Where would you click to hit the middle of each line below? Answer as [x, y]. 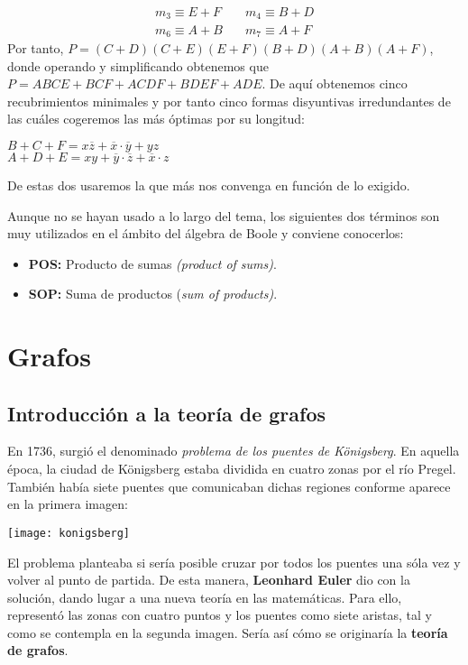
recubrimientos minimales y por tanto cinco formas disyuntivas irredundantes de [229, 101]
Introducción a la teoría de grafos [167, 413]
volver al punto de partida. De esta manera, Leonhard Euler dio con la [209, 580]
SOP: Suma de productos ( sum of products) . [153, 294]
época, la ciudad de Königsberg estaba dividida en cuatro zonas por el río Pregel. [232, 469]
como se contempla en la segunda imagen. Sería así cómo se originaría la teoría [228, 632]
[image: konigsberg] [69, 533]
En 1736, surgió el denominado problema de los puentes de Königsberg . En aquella [234, 451]
